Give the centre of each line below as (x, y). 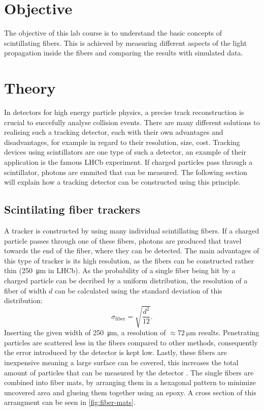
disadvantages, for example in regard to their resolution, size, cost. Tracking (122, 142)
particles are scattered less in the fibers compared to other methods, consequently (131, 342)
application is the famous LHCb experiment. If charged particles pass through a (128, 162)
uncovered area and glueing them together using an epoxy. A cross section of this (130, 392)
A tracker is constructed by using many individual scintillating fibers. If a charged (132, 230)
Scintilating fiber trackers (72, 209)
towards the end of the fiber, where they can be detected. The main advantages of (132, 251)
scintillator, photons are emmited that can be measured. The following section (126, 172)
